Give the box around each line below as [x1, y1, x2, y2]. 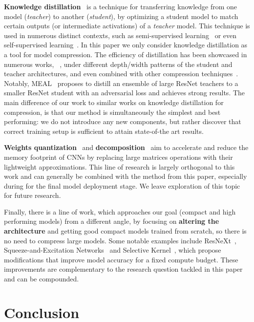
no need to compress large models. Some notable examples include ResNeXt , [4, 235, 236, 245]
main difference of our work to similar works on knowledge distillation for [4, 97, 224, 107]
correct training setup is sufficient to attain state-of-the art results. [4, 126, 204, 136]
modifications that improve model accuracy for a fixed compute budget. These [4, 254, 238, 264]
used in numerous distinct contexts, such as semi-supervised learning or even [4, 30, 237, 40]
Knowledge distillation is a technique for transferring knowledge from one [4, 1, 237, 11]
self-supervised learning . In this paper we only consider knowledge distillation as [4, 40, 248, 50]
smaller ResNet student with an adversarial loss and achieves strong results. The [4, 87, 245, 98]
